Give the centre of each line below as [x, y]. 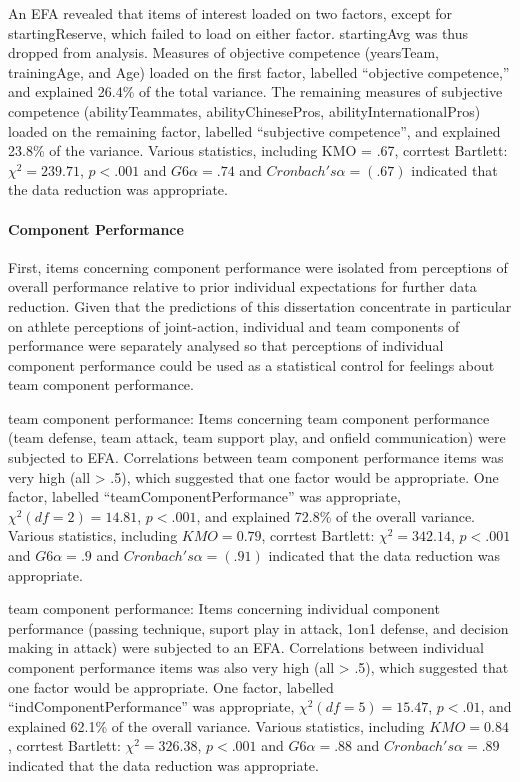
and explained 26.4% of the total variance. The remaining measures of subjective [255, 91]
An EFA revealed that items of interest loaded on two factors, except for [230, 13]
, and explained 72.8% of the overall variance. [335, 515]
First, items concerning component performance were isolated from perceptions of [258, 266]
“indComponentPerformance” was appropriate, [151, 706]
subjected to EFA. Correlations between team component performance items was [256, 457]
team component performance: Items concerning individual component [224, 608]
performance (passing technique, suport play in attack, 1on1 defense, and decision [258, 627]
